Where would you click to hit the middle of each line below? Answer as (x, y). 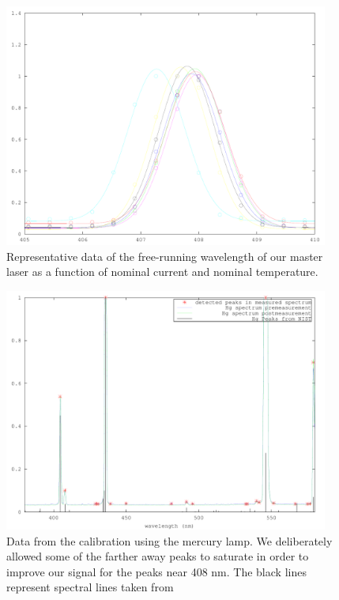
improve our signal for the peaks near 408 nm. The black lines (156, 571)
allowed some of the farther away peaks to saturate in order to (158, 556)
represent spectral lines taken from (90, 587)
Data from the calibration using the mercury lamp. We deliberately (169, 540)
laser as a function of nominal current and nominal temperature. (162, 272)
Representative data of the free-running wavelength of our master (165, 256)
